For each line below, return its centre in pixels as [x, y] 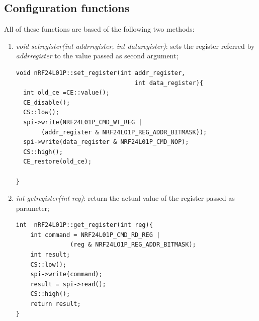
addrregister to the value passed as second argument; [97, 56]
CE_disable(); [47, 102]
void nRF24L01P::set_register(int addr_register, [101, 73]
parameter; [32, 208]
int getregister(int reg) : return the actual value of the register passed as [125, 198]
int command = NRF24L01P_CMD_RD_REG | [95, 235]
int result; [50, 255]
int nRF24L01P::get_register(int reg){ [84, 225]
